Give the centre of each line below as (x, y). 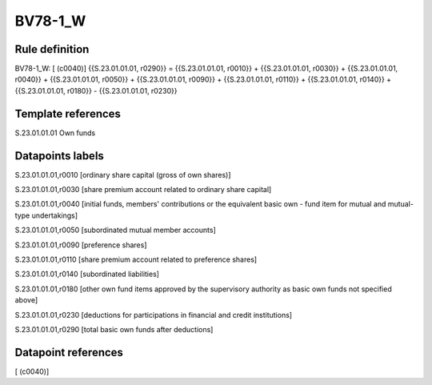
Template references (68, 113)
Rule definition (52, 49)
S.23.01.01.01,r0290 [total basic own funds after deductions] (114, 329)
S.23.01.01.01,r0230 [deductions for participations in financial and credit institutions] (153, 315)
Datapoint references (69, 352)
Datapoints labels (59, 156)
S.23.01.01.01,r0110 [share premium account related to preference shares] (136, 259)
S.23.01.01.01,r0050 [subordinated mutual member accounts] (115, 230)
